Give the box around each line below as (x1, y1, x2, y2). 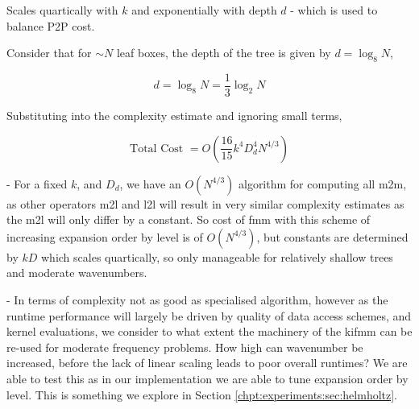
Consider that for (6, 44, 92, 61)
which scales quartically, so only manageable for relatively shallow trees (41, 248, 393, 265)
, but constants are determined (256, 228, 409, 245)
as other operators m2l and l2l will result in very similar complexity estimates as (6, 195, 404, 212)
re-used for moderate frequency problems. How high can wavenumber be (6, 338, 363, 355)
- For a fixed (6, 175, 68, 192)
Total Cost (130, 143, 184, 155)
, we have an (119, 175, 181, 192)
